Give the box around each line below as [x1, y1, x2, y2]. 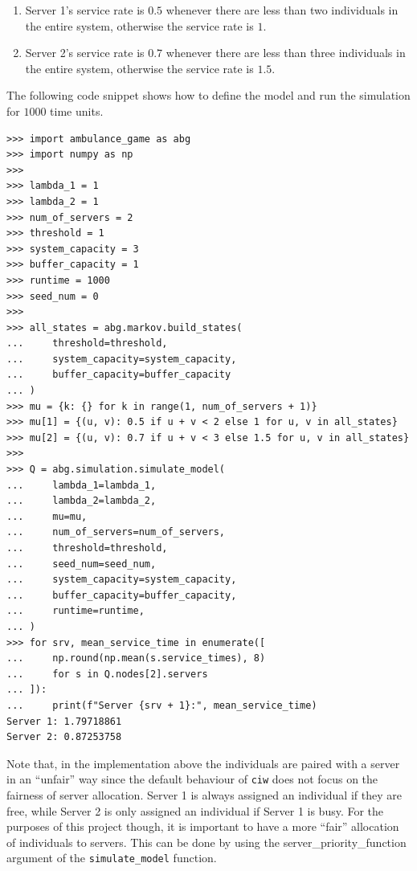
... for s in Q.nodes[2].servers [6, 668, 208, 680]
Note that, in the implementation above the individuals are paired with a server [6, 754, 400, 771]
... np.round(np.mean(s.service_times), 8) [6, 652, 266, 664]
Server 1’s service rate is [25, 2, 145, 18]
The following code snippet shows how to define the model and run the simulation [6, 87, 411, 104]
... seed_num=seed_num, [6, 558, 157, 570]
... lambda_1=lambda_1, [6, 479, 157, 491]
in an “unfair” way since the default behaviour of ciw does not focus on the [6, 771, 378, 787]
